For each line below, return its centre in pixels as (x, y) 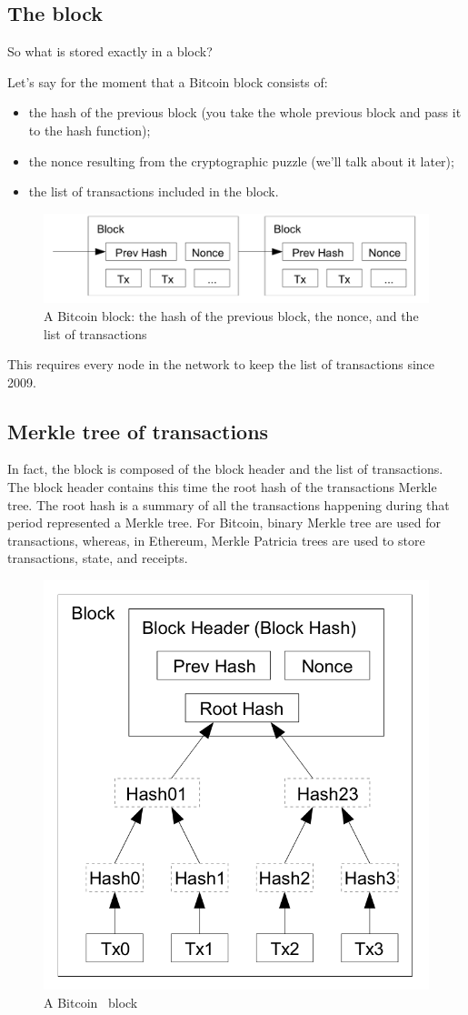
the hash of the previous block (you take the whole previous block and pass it (245, 112)
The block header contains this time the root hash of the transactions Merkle (222, 487)
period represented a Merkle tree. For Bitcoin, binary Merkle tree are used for (224, 523)
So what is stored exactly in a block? (110, 51)
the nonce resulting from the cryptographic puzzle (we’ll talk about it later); (241, 161)
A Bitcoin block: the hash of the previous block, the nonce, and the (231, 315)
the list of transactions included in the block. (154, 191)
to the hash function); (90, 130)
